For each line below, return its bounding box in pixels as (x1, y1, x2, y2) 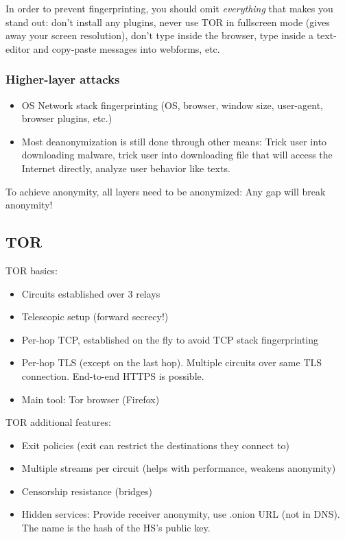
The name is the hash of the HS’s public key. (21, 520, 211, 535)
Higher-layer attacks (5, 71, 120, 88)
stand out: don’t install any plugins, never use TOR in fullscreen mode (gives (5, 14, 330, 29)
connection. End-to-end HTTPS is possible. (21, 368, 204, 383)
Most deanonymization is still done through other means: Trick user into (21, 134, 327, 148)
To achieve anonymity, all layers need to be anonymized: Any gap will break (5, 184, 326, 198)
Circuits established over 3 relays (21, 286, 160, 300)
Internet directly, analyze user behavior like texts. (21, 160, 230, 175)
